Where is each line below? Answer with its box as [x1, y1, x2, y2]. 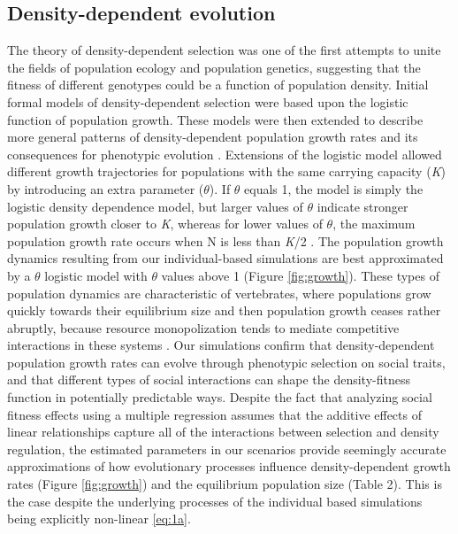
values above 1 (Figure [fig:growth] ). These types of [161, 266, 439, 284]
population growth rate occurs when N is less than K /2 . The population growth [7, 231, 444, 250]
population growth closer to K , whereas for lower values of [7, 214, 323, 233]
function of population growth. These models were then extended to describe [7, 110, 424, 128]
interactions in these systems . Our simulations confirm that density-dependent [7, 336, 435, 354]
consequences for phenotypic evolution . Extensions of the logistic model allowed [7, 144, 442, 163]
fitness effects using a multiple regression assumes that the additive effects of [7, 405, 422, 423]
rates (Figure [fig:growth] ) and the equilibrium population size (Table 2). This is [7, 475, 442, 493]
